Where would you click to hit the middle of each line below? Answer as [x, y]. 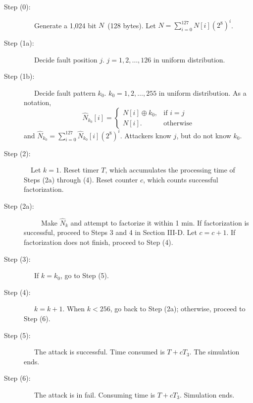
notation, [38, 102]
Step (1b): [19, 76]
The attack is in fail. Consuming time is [95, 394]
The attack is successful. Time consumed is [99, 352]
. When [74, 309]
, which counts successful [180, 179]
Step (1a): [19, 43]
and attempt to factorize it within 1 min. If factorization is [160, 222]
